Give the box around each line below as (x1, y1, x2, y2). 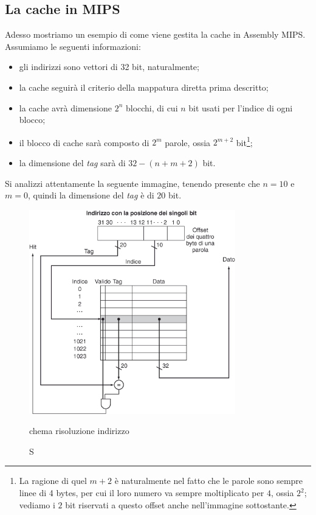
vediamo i (19, 498, 55, 511)
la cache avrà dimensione (19, 101, 112, 114)
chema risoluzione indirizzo (29, 424, 129, 437)
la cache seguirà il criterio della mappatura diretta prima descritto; (19, 80, 269, 93)
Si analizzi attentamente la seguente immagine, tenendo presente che (5, 177, 260, 189)
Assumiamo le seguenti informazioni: (5, 40, 141, 52)
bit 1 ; (236, 134, 253, 149)
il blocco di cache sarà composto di (19, 136, 149, 149)
